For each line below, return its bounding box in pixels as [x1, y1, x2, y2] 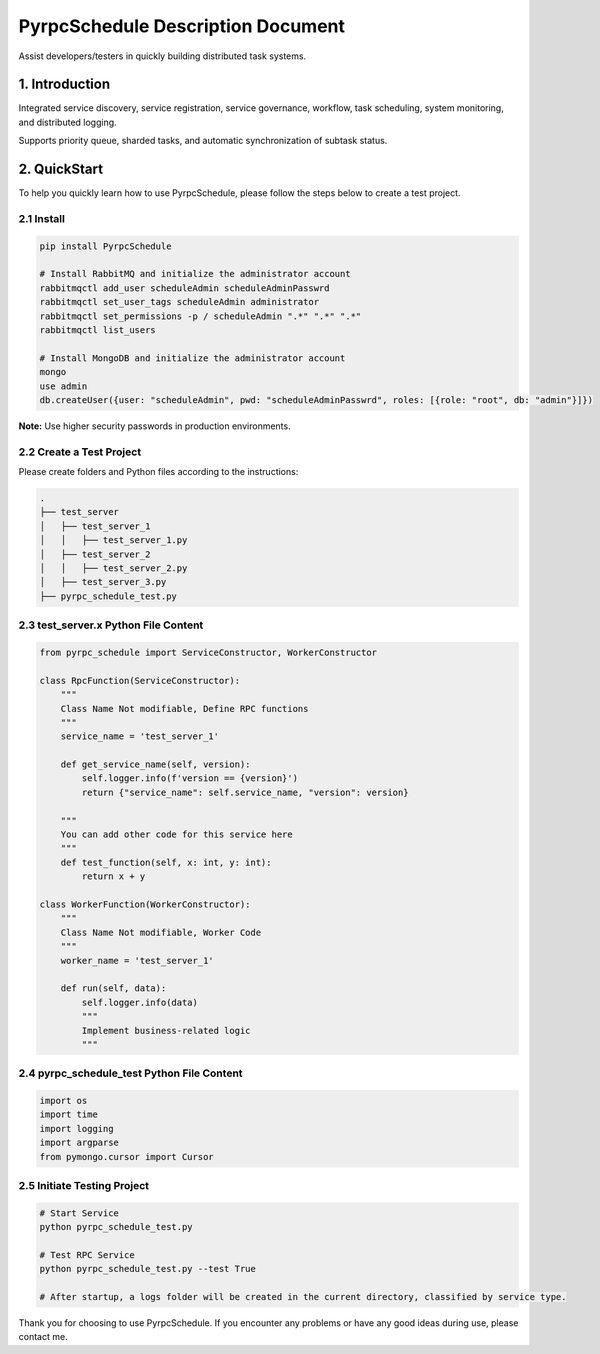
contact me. [18, 1331, 69, 1343]
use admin [39, 380, 88, 392]
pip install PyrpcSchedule [39, 240, 172, 252]
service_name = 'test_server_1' [60, 731, 220, 742]
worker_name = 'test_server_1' [60, 955, 214, 966]
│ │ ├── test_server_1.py [39, 535, 188, 546]
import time [39, 1109, 99, 1120]
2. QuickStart [18, 161, 104, 178]
